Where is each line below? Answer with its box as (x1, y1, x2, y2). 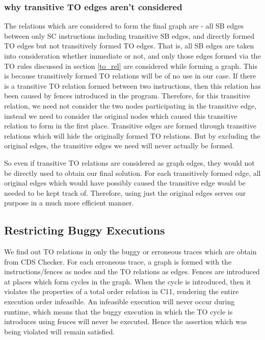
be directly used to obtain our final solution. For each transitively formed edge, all (4, 167, 261, 178)
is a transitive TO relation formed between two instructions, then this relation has (4, 80, 261, 91)
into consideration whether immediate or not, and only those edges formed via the (4, 50, 261, 61)
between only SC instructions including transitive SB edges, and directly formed (4, 30, 255, 41)
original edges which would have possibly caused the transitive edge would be (4, 177, 246, 188)
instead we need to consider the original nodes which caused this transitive (4, 110, 237, 121)
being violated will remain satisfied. (4, 326, 115, 336)
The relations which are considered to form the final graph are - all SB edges (4, 20, 244, 31)
